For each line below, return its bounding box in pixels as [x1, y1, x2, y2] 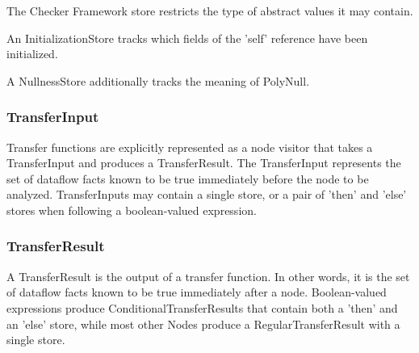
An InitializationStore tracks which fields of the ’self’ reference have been [6, 29, 368, 46]
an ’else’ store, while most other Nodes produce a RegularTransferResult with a [6, 315, 400, 332]
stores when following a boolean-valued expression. [6, 201, 257, 218]
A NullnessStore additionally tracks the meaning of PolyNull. [6, 72, 310, 89]
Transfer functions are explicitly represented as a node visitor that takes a [6, 138, 373, 155]
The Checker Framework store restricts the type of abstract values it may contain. [6, 2, 413, 19]
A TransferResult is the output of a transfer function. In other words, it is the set [6, 267, 410, 284]
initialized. [6, 45, 58, 62]
